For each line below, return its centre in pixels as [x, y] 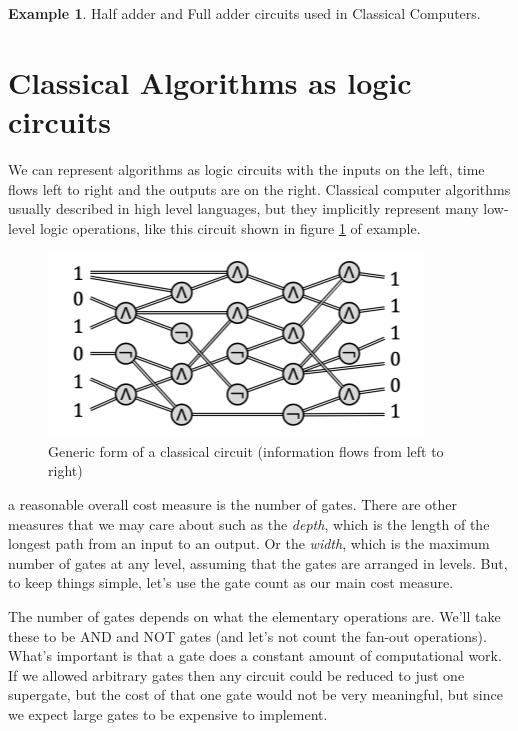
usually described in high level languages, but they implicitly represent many [243, 208]
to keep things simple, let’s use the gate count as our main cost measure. [231, 582]
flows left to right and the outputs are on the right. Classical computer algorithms [259, 188]
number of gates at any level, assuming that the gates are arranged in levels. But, [258, 562]
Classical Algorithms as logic [210, 81]
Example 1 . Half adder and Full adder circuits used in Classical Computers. [244, 13]
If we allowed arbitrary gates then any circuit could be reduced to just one [236, 674]
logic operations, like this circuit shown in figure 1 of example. [230, 227]
